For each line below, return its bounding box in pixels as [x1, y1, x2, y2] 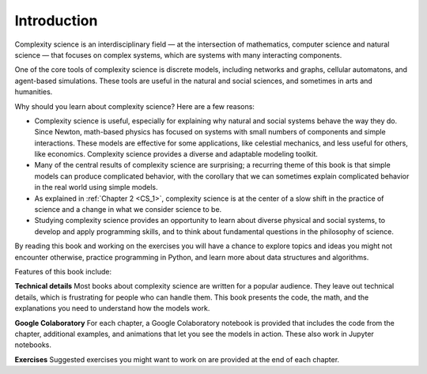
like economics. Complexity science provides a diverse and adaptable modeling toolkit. [34, 149, 318, 159]
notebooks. [14, 340, 51, 349]
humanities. [14, 87, 53, 96]
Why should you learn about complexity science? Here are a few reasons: [14, 101, 255, 111]
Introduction [14, 12, 98, 29]
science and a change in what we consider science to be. [34, 205, 222, 214]
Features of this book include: [14, 266, 112, 276]
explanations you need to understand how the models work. [14, 304, 210, 313]
